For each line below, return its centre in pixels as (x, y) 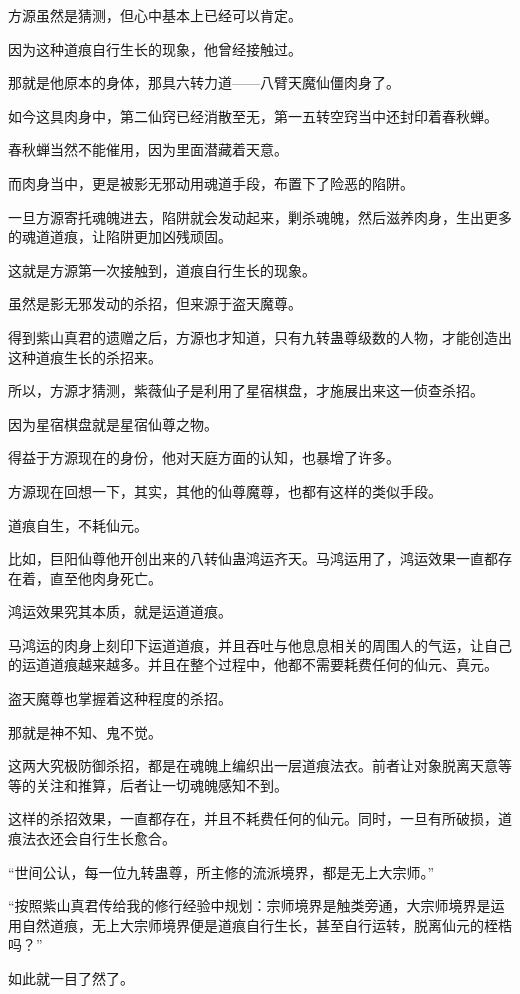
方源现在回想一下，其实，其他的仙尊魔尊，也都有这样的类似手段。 (225, 490)
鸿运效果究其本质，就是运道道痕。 (120, 611)
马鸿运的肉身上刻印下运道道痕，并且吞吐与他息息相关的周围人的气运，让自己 (260, 644)
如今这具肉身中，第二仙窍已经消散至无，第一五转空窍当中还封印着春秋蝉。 (253, 115)
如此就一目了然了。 (71, 978)
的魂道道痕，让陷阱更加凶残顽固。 (120, 236)
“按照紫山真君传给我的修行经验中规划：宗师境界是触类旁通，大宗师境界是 (249, 905)
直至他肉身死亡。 (105, 577)
